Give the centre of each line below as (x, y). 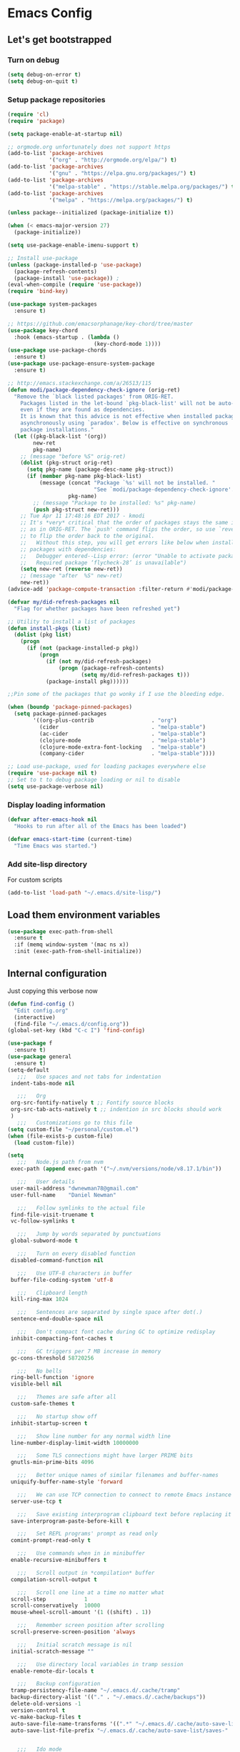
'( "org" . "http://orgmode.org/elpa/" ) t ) (113, 160)
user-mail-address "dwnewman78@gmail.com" (75, 1188)
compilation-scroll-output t (54, 1579)
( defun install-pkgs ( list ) (49, 628)
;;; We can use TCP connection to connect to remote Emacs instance (124, 1495)
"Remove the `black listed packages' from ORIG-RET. (94, 397)
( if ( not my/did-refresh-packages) (99, 661)
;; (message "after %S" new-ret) (71, 576)
